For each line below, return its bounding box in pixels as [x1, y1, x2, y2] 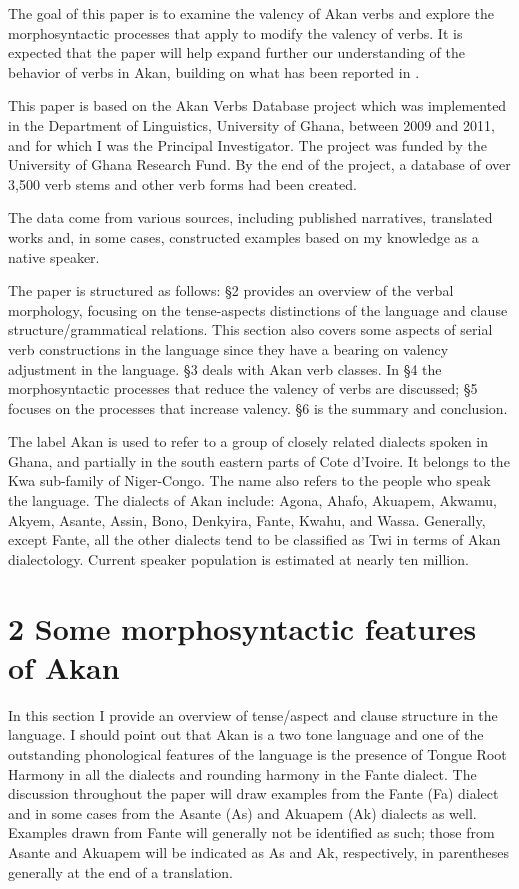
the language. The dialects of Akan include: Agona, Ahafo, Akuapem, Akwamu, [8, 490, 497, 511]
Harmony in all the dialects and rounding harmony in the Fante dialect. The [8, 763, 477, 784]
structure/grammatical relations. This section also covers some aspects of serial [8, 319, 493, 340]
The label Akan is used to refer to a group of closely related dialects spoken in [8, 431, 489, 452]
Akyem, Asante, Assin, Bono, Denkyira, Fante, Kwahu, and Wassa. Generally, [8, 509, 486, 530]
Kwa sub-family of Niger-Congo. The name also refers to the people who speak [8, 470, 491, 491]
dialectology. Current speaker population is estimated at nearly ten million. [8, 548, 469, 569]
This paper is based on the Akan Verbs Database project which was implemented [8, 95, 507, 116]
